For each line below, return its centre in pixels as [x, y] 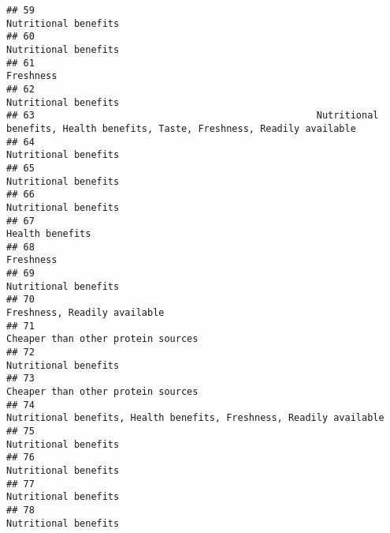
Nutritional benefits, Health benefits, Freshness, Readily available [195, 418]
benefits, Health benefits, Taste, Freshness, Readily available [181, 128]
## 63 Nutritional [193, 116]
